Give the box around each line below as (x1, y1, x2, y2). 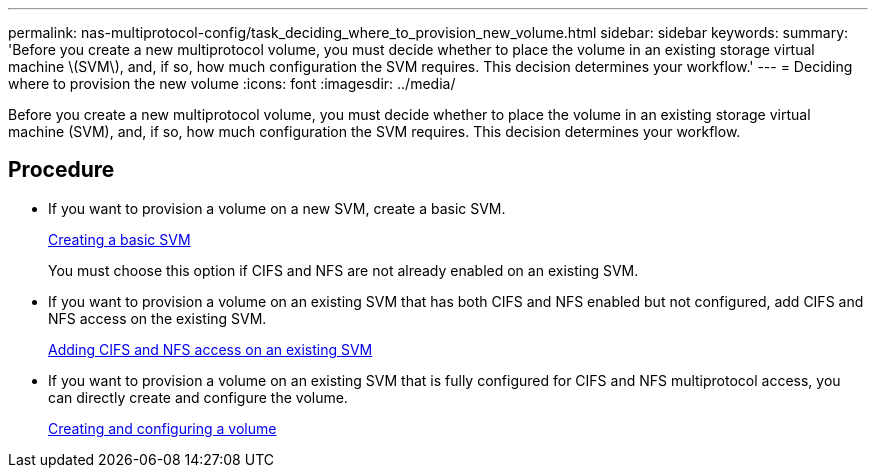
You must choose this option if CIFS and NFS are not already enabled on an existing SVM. (48, 261, 639, 279)
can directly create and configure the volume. (48, 388, 348, 406)
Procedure (8, 157, 115, 183)
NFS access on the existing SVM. (48, 309, 267, 327)
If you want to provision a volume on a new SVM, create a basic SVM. (48, 199, 506, 217)
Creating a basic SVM (48, 230, 191, 248)
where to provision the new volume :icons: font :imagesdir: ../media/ (8, 75, 456, 92)
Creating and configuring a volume (48, 419, 277, 437)
